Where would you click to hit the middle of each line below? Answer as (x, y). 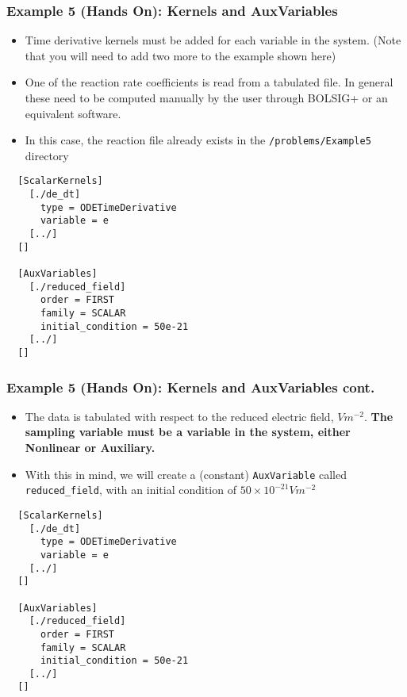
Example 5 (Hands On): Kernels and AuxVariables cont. (191, 387)
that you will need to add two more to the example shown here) (180, 55)
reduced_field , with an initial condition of (131, 490)
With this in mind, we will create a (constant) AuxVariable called (186, 474)
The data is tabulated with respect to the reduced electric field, (179, 416)
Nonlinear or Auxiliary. (90, 448)
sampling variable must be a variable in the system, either (188, 432)
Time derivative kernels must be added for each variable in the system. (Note (213, 40)
